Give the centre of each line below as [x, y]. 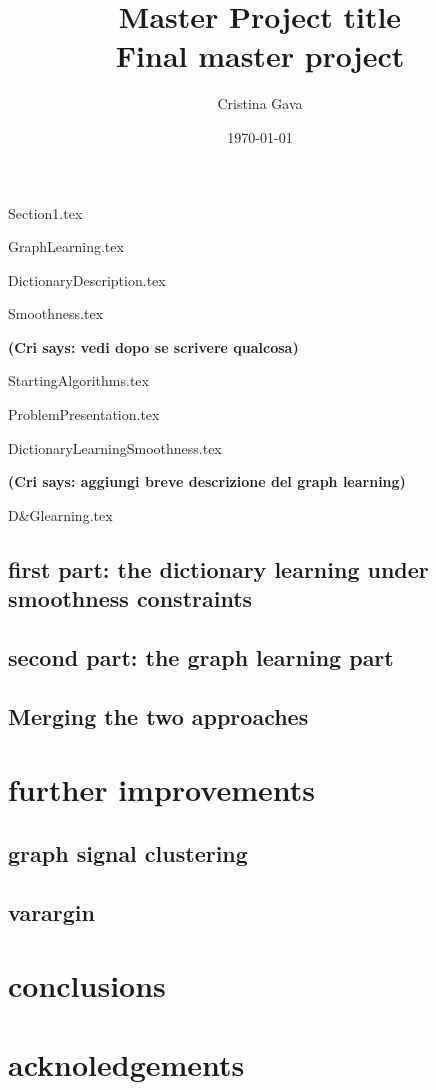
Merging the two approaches [158, 715]
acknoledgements [126, 1063]
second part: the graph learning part [201, 657]
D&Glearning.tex [60, 514]
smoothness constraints [130, 598]
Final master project [260, 55]
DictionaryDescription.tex [87, 279]
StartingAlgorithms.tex [78, 380]
